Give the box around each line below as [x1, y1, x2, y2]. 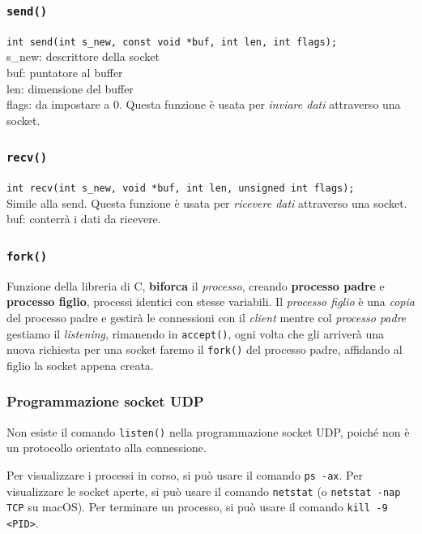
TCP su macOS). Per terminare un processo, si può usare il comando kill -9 [6, 498, 388, 515]
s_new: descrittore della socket [6, 48, 160, 65]
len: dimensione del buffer [6, 80, 134, 97]
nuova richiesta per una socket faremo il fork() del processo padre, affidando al [6, 341, 403, 358]
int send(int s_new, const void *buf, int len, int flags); [6, 36, 338, 48]
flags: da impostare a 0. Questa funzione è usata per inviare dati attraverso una [6, 96, 401, 113]
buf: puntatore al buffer [6, 64, 123, 81]
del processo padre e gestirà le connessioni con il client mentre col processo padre [6, 309, 407, 325]
